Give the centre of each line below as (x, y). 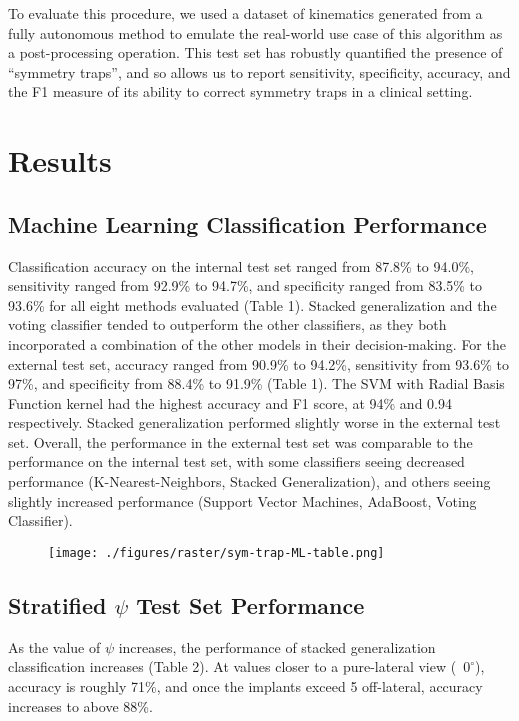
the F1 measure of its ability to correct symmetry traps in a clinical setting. (240, 91)
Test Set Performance (250, 604)
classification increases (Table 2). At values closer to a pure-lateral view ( (232, 666)
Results (60, 160)
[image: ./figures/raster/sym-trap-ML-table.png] (216, 552)
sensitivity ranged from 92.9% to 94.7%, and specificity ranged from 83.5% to (245, 285)
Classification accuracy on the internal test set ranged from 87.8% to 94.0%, (241, 265)
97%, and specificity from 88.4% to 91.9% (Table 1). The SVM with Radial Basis (256, 383)
